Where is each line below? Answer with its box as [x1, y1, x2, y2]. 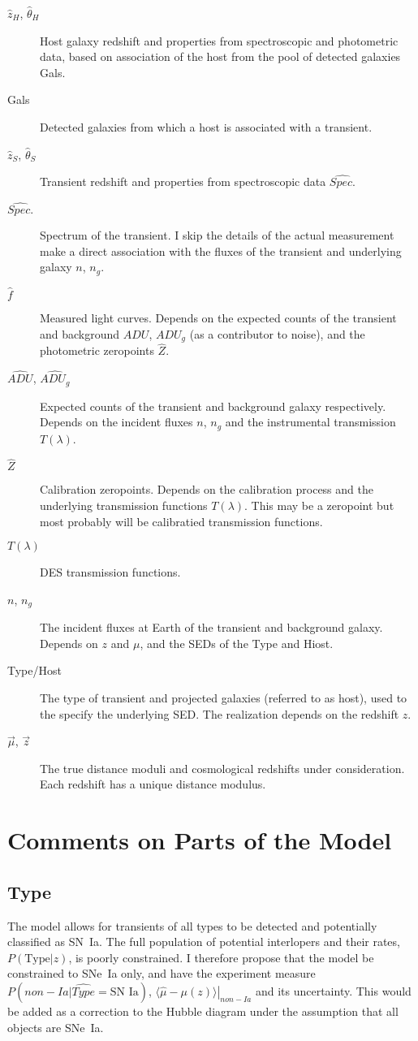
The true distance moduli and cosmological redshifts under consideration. [40, 759, 405, 776]
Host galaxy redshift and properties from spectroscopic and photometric [40, 32, 399, 49]
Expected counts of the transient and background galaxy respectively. [40, 397, 386, 414]
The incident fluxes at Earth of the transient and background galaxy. [40, 619, 383, 636]
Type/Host [7, 662, 62, 679]
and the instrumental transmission [225, 413, 396, 430]
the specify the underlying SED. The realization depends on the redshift [40, 705, 399, 722]
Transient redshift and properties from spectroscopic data [40, 173, 326, 190]
